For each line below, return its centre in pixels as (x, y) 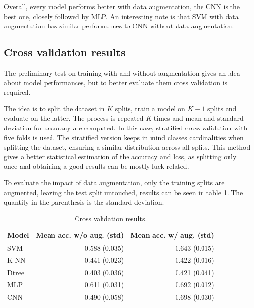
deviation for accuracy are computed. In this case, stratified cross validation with (126, 127)
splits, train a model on (150, 108)
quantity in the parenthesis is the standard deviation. (84, 202)
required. (17, 92)
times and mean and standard (199, 118)
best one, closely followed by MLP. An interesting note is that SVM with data (121, 16)
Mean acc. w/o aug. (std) (80, 235)
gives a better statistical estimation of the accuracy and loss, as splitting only (120, 156)
